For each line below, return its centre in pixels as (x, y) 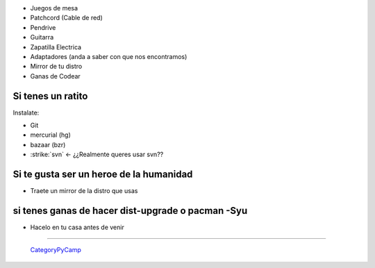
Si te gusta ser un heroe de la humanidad (103, 175)
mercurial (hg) (50, 135)
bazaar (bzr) (48, 144)
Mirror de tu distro (56, 67)
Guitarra (42, 37)
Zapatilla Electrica (56, 47)
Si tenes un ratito (50, 96)
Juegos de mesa (54, 8)
